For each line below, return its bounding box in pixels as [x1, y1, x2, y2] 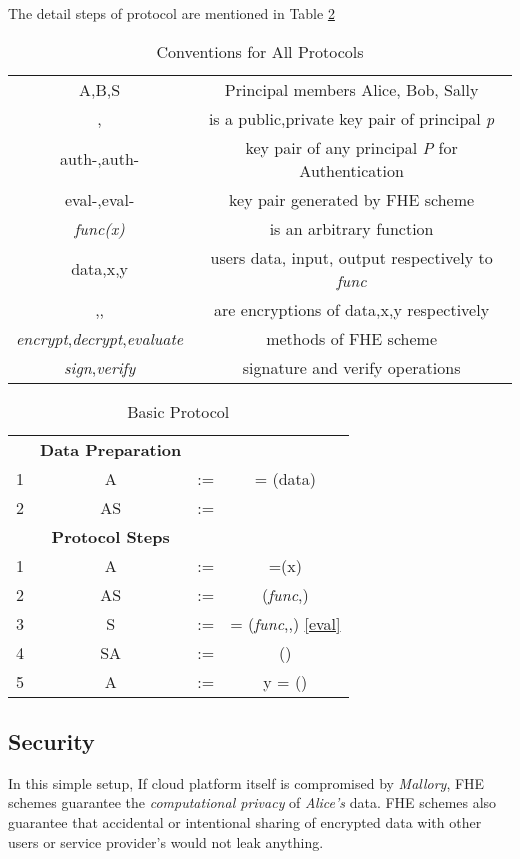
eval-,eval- [64, 187, 135, 211]
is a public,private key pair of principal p [208, 106, 495, 130]
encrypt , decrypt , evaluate [16, 326, 184, 350]
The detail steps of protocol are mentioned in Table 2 [8, 3, 335, 23]
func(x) [74, 216, 125, 240]
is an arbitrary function [269, 216, 434, 240]
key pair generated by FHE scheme [229, 187, 475, 211]
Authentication [299, 158, 404, 182]
